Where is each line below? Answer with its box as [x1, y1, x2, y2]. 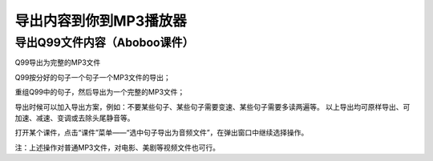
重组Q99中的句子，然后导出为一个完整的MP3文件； [14, 87, 185, 97]
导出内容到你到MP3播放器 [14, 12, 188, 30]
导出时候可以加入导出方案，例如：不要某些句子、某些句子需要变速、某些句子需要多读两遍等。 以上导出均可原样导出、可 [14, 102, 411, 111]
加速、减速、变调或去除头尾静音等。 [14, 113, 135, 123]
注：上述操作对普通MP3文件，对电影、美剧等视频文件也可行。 [14, 143, 221, 152]
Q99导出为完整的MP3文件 [14, 58, 101, 67]
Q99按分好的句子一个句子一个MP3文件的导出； [14, 72, 172, 82]
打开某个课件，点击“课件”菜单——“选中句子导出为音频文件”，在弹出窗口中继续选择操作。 [14, 128, 309, 138]
